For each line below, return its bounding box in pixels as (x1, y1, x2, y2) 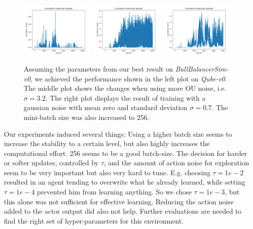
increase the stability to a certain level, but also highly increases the (4, 138, 210, 149)
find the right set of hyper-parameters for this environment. (4, 215, 184, 226)
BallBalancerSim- (175, 63, 228, 74)
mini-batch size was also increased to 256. (24, 112, 149, 122)
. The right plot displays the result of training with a (45, 92, 206, 103)
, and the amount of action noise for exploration (104, 157, 249, 168)
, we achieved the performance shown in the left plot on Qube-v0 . (30, 73, 227, 83)
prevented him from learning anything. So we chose (37, 187, 192, 197)
